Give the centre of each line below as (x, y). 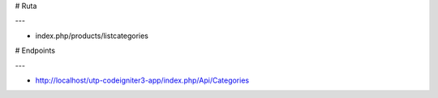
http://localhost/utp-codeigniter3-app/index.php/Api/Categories (142, 80)
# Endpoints (35, 51)
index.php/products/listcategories (92, 36)
